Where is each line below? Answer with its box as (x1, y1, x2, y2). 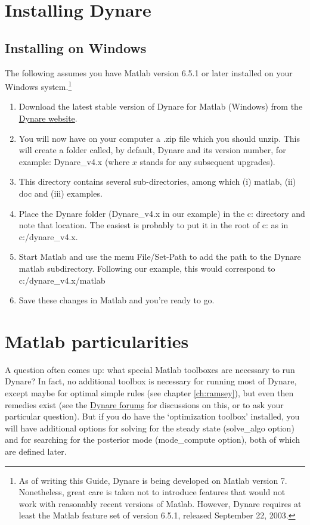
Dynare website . (18, 112, 77, 125)
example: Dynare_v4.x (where (18, 155, 130, 167)
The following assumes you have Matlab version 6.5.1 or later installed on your (5, 66, 293, 79)
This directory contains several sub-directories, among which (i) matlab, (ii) (18, 175, 296, 188)
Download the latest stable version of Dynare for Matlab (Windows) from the (18, 100, 303, 113)
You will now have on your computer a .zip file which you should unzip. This (18, 132, 300, 144)
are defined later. (5, 445, 67, 458)
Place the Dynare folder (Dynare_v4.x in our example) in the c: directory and (18, 207, 305, 219)
